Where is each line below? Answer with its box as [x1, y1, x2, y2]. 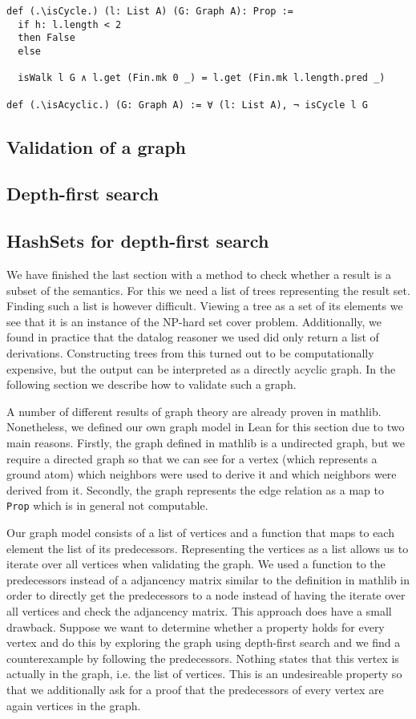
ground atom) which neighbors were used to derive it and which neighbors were [6, 466, 397, 483]
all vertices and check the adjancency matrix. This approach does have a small [6, 602, 392, 619]
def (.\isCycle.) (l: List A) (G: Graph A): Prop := [6, 6, 293, 17]
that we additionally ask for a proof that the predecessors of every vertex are [6, 681, 384, 697]
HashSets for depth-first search [6, 228, 269, 253]
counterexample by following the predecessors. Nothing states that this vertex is [6, 649, 399, 666]
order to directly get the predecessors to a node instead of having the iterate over [6, 587, 406, 604]
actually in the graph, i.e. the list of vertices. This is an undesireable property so [6, 665, 402, 682]
